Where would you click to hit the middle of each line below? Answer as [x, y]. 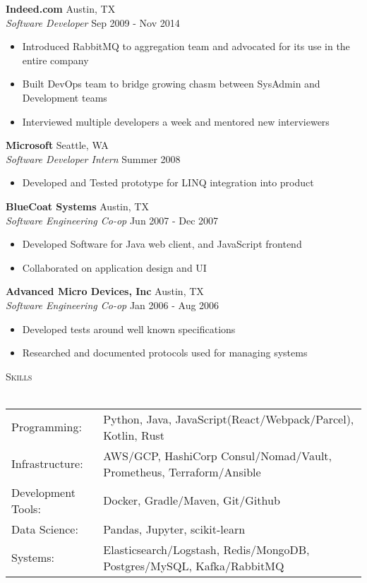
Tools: [26, 508]
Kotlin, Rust [134, 435]
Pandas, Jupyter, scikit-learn [174, 529]
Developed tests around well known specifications [129, 329]
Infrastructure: [47, 464]
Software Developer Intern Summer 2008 [93, 158]
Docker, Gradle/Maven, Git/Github [192, 500]
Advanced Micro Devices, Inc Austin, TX [105, 291]
